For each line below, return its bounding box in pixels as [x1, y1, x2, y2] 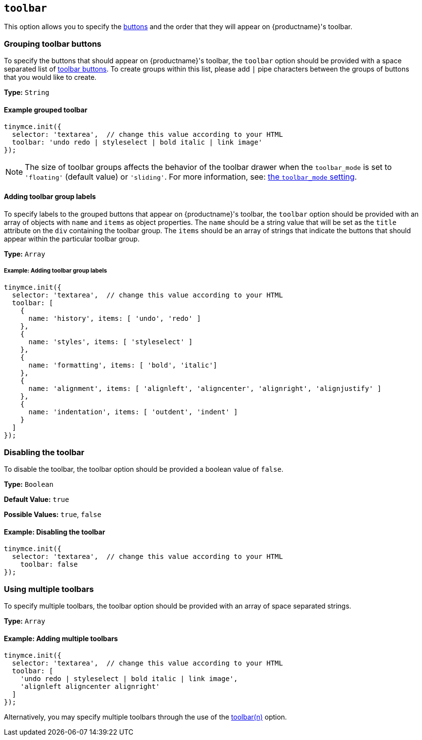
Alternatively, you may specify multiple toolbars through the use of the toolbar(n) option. [4, 713, 287, 721]
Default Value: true [4, 495, 69, 504]
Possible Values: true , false [4, 510, 102, 519]
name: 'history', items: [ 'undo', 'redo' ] [28, 314, 201, 323]
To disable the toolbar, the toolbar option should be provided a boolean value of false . [4, 465, 284, 474]
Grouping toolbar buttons [4, 38, 102, 49]
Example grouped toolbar [4, 105, 88, 114]
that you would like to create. [4, 73, 97, 82]
